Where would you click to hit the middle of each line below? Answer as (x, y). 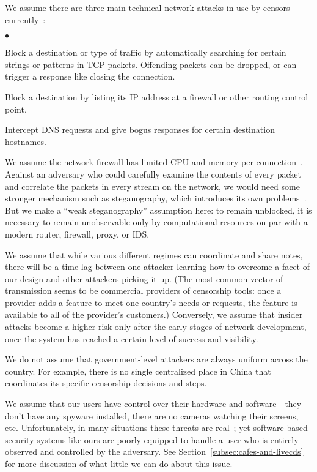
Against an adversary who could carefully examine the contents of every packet (153, 174)
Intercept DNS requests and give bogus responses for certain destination (140, 129)
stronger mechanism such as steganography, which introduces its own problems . (156, 198)
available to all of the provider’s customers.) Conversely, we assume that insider (154, 314)
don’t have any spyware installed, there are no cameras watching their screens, (152, 415)
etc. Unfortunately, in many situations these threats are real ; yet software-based (156, 428)
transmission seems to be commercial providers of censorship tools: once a (143, 290)
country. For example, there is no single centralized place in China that (138, 371)
